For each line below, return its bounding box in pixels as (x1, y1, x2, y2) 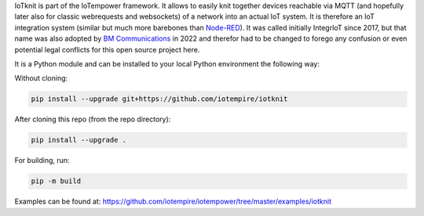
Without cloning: (14, 74, 68, 83)
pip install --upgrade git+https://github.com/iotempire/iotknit (31, 95, 288, 103)
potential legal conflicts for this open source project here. (14, 45, 200, 54)
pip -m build (31, 177, 82, 185)
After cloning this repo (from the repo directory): (14, 114, 171, 124)
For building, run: (14, 156, 70, 165)
